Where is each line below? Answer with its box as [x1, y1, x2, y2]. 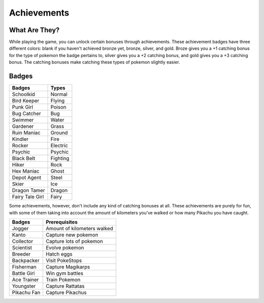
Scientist [12, 244, 32, 251]
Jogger [12, 225, 29, 232]
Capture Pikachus [45, 289, 87, 296]
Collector [12, 238, 33, 244]
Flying [50, 98, 65, 104]
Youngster [12, 283, 36, 289]
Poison [50, 104, 66, 111]
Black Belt [12, 155, 35, 162]
